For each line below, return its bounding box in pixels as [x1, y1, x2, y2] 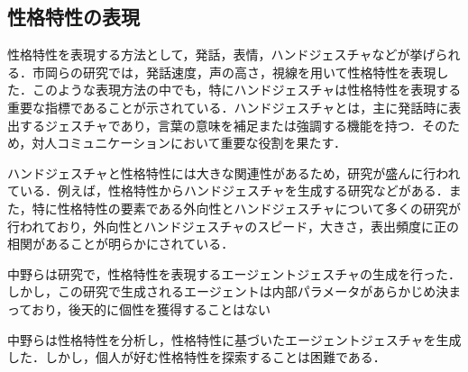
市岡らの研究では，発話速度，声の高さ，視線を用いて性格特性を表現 [32, 62, 436, 81]
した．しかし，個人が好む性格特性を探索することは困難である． [7, 348, 386, 367]
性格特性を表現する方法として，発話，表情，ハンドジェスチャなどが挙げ [7, 45, 436, 64]
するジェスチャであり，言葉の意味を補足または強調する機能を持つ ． [19, 115, 423, 134]
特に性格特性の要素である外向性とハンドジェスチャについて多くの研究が [32, 198, 462, 217]
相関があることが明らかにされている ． [7, 234, 234, 253]
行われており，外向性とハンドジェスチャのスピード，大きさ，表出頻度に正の [7, 216, 460, 235]
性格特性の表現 [7, 3, 140, 31]
